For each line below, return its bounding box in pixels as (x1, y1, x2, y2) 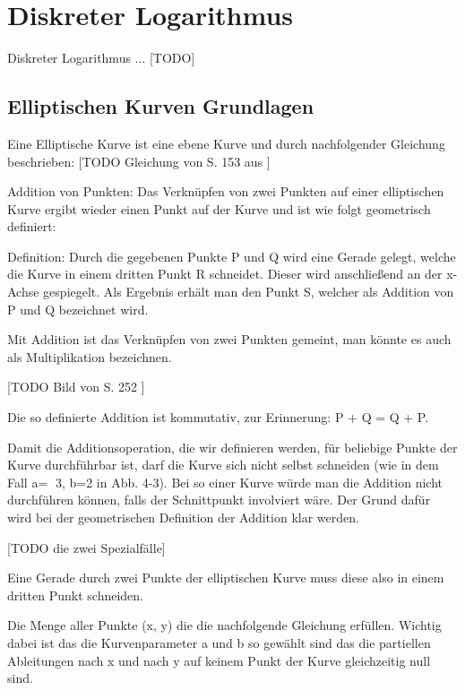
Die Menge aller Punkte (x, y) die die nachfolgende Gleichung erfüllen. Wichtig (7, 616, 442, 634)
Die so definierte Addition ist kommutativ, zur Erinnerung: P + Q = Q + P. (7, 408, 429, 427)
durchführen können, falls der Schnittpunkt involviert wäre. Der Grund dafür (7, 490, 431, 509)
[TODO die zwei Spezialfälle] (7, 538, 166, 556)
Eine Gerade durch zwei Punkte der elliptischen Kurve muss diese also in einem (7, 568, 444, 587)
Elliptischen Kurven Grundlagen (7, 92, 314, 120)
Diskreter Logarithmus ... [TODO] (7, 48, 195, 67)
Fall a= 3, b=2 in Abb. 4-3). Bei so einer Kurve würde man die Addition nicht (7, 472, 443, 491)
